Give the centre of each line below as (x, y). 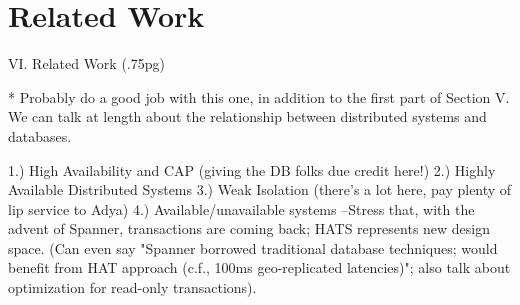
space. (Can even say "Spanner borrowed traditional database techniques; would (253, 247)
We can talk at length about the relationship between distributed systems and (247, 116)
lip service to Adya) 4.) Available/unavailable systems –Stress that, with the (241, 208)
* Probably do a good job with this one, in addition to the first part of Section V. (259, 96)
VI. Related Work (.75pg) (86, 63)
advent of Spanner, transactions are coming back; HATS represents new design (249, 228)
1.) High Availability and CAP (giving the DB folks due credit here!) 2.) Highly (252, 169)
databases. (40, 135)
